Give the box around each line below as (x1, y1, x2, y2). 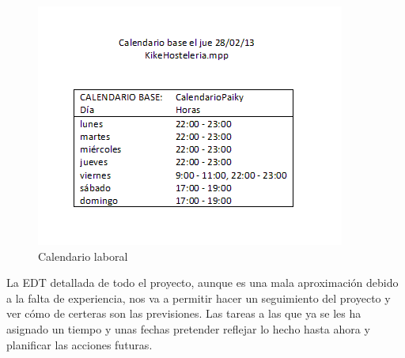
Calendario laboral (38, 247, 128, 264)
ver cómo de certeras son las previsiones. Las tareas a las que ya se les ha (6, 305, 361, 322)
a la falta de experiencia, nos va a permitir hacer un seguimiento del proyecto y (6, 289, 391, 306)
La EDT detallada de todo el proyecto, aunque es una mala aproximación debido (6, 274, 399, 291)
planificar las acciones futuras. (6, 336, 153, 352)
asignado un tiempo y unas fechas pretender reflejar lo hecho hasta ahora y (6, 320, 370, 337)
